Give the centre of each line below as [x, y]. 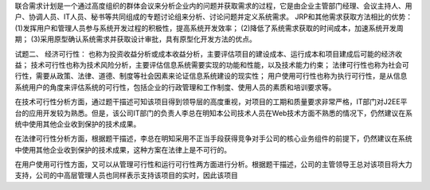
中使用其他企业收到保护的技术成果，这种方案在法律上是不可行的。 [123, 149]
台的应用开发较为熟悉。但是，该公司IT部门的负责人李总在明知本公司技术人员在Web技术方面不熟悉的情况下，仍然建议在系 [214, 113]
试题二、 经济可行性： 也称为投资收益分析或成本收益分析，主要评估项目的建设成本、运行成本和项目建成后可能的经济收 [208, 54]
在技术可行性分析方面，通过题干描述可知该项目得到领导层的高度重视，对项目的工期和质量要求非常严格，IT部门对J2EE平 [211, 102]
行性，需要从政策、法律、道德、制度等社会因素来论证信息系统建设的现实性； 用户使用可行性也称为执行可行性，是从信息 [211, 76]
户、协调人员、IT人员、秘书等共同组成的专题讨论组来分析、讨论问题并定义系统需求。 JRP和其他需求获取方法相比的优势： [214, 17]
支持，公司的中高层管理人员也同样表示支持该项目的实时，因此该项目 [126, 176]
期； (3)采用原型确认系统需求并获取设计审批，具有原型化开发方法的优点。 [135, 39]
